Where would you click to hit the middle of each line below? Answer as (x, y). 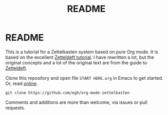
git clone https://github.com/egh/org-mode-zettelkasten (68, 93)
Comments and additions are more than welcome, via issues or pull (76, 102)
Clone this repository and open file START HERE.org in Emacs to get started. (84, 78)
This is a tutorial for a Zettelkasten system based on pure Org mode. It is (82, 52)
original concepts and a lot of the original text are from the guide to (76, 62)
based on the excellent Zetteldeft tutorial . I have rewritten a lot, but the (80, 57)
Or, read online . (22, 83)
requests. (15, 107)
